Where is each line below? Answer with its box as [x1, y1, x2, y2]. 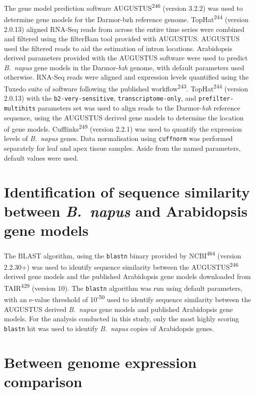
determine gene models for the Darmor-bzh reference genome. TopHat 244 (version [4, 13, 249, 24]
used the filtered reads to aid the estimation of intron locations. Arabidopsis [4, 43, 232, 53]
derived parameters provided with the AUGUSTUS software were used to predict [4, 53, 248, 63]
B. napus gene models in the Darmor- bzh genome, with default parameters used [4, 62, 245, 72]
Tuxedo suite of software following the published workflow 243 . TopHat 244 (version [4, 82, 248, 93]
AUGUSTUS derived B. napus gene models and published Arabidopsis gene [4, 304, 233, 314]
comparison [4, 371, 82, 391]
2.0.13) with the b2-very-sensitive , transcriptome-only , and [4, 93, 197, 103]
